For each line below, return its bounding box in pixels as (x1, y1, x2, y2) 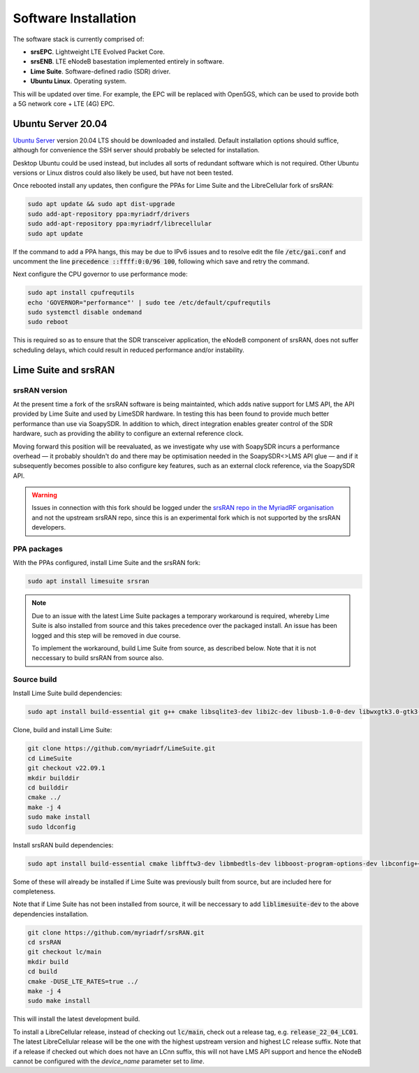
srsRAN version (13, 385, 68, 395)
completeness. (13, 887, 56, 896)
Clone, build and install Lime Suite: (13, 726, 112, 734)
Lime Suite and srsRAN (13, 364, 115, 376)
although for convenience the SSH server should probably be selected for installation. (13, 146, 260, 154)
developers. (31, 523, 66, 532)
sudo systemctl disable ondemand (27, 308, 142, 316)
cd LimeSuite (27, 754, 73, 762)
